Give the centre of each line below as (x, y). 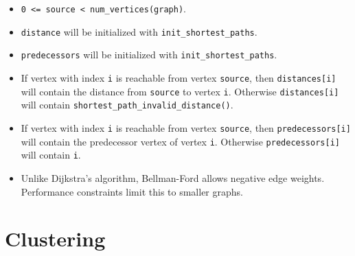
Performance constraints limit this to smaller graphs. (132, 191)
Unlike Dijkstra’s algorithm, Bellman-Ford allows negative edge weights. (173, 177)
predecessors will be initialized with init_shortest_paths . (149, 55)
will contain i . (51, 155)
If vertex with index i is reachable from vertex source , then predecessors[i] (186, 127)
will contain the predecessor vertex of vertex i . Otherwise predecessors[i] (180, 141)
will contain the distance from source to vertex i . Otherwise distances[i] (180, 91)
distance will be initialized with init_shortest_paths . (139, 31)
